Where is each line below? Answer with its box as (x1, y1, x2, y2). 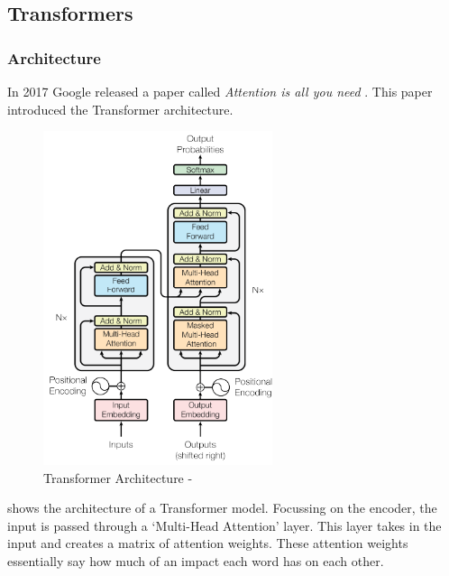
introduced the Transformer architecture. (7, 99, 234, 118)
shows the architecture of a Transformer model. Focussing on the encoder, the (7, 498, 437, 517)
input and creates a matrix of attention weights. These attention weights (7, 534, 408, 553)
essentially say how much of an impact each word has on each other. (7, 551, 384, 570)
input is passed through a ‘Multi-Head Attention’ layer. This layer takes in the (7, 516, 442, 534)
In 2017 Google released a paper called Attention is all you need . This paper (7, 82, 433, 100)
